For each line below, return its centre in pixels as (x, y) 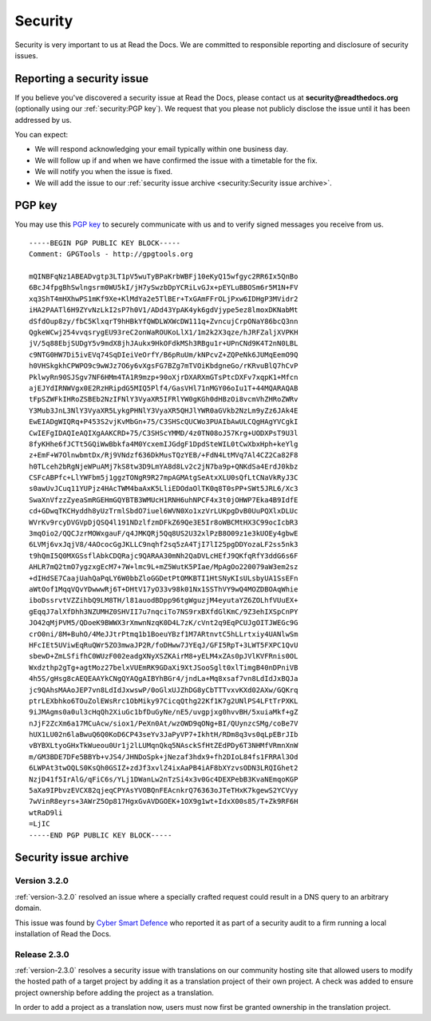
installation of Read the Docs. (63, 933)
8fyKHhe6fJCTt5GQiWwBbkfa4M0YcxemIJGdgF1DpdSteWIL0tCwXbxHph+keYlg (164, 444)
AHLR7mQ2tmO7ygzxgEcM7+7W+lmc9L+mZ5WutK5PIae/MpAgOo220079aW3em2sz (164, 567)
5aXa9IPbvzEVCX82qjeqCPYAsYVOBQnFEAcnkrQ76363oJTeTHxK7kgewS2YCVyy (164, 791)
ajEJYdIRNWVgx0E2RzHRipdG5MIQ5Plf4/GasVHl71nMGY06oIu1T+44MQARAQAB (164, 388)
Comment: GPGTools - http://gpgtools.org (111, 254)
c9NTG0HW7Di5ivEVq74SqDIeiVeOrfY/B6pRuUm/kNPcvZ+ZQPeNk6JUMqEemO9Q (164, 354)
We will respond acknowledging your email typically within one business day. (162, 149)
